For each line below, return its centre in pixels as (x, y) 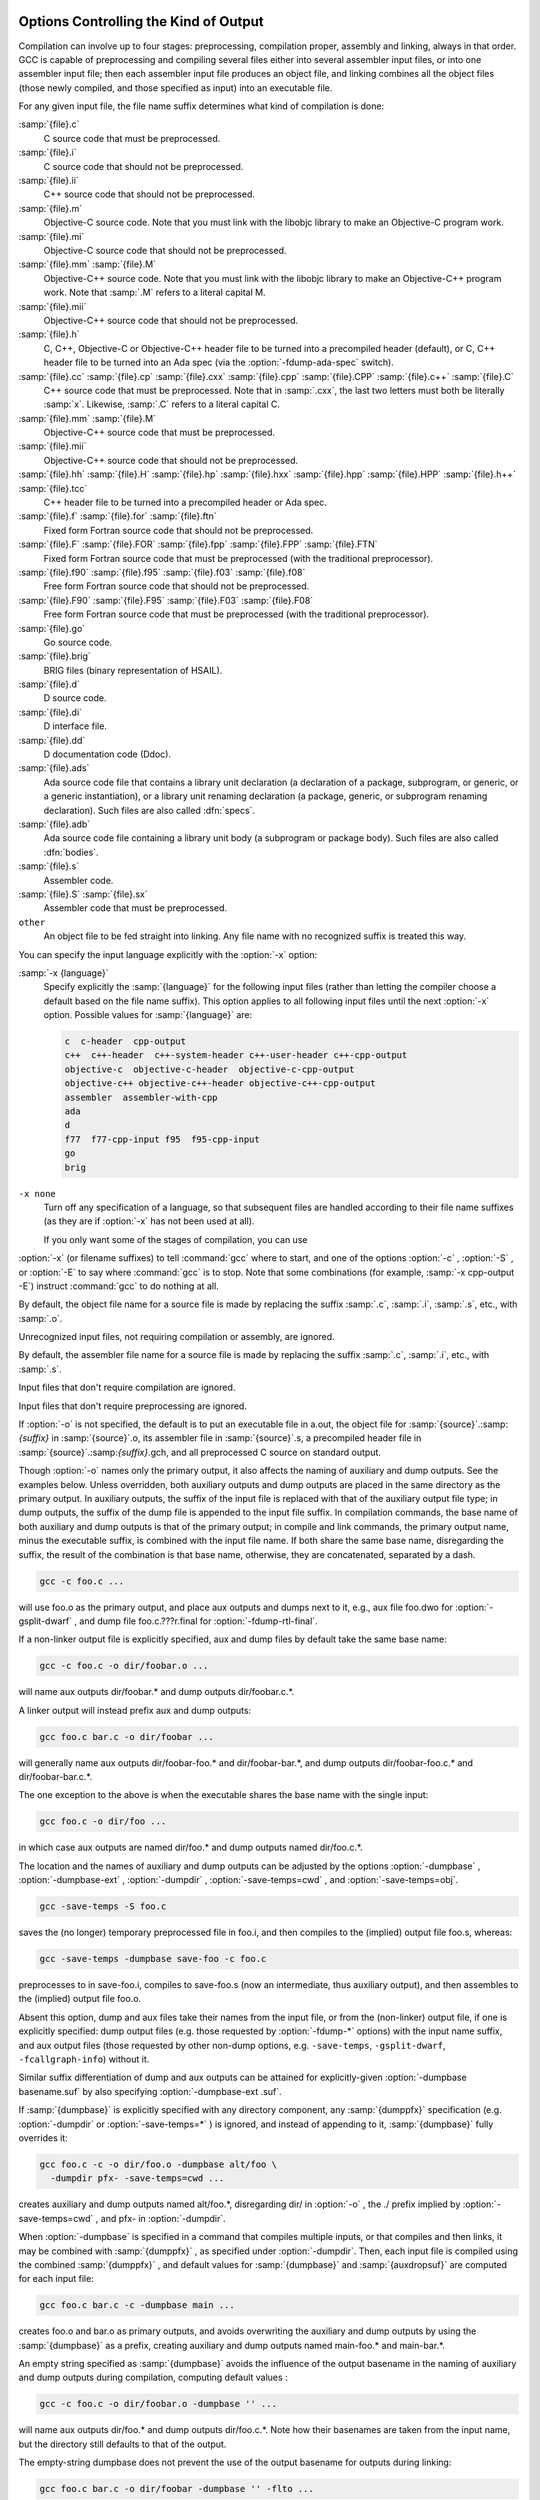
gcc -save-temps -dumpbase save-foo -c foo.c (153, 1959)
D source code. (75, 698)
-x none (37, 1193)
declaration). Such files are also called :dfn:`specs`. (149, 810)
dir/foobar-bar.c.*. (55, 1777)
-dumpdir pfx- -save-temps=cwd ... (137, 2178)
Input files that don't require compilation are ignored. (127, 1387)
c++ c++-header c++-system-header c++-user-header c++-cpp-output (236, 1055)
